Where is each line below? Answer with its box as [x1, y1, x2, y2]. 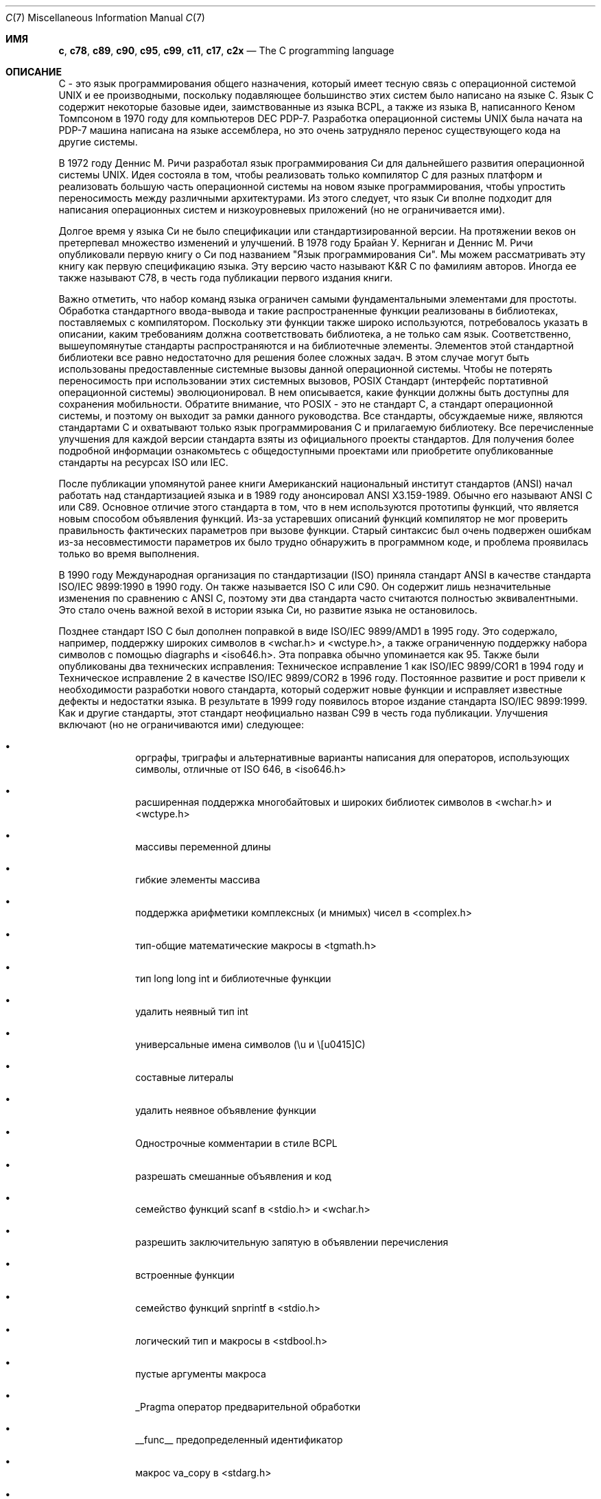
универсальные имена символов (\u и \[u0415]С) [135, 1038, 366, 1050]
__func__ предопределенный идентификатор [135, 1434, 343, 1445]
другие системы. [58, 136, 138, 148]
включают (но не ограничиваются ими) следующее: [58, 719, 304, 730]
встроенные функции [135, 1269, 235, 1281]
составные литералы [135, 1071, 234, 1083]
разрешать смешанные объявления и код [135, 1170, 331, 1182]
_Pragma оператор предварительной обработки [135, 1401, 361, 1413]
